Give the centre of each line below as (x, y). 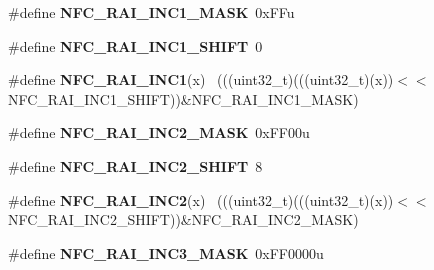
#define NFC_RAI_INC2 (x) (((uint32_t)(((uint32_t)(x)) (201, 199)
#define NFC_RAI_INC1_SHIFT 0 (135, 45)
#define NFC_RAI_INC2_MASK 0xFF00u (159, 132)
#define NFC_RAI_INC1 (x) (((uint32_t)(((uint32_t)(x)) (201, 79)
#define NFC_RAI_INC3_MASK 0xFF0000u (166, 252)
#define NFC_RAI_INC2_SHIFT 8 (135, 165)
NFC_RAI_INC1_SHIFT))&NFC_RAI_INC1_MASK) (183, 98)
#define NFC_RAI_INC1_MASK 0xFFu (151, 12)
